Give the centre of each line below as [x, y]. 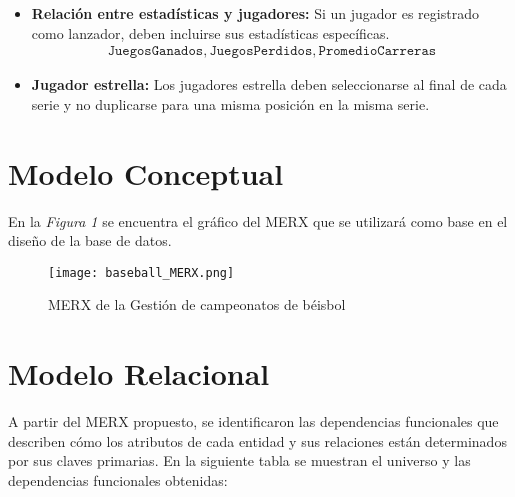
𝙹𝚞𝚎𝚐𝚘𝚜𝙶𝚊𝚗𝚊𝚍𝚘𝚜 [155, 51]
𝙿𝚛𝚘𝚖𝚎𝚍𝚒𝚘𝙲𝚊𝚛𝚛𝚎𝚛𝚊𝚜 [377, 51]
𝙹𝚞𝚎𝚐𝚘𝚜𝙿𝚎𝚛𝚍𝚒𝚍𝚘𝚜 [261, 51]
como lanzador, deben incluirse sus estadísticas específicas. [210, 32]
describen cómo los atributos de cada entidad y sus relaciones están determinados [257, 440]
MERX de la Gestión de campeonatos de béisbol [197, 304]
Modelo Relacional [139, 373]
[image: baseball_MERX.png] [141, 272]
